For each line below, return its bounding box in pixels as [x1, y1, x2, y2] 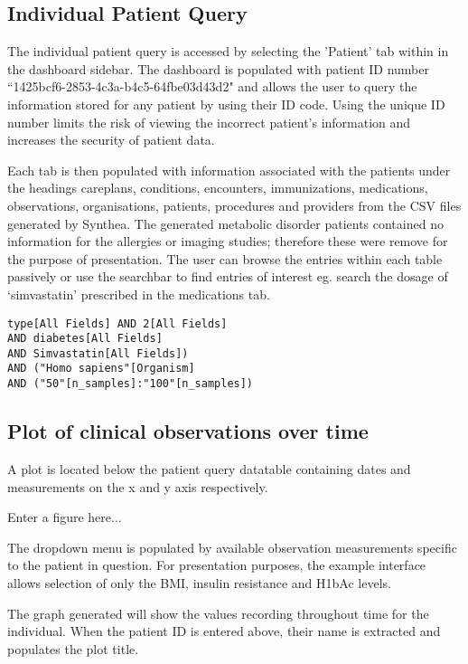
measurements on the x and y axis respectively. [7, 477, 268, 496]
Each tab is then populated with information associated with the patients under [7, 160, 451, 179]
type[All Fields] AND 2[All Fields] [7, 317, 228, 330]
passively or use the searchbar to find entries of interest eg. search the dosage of [7, 267, 448, 286]
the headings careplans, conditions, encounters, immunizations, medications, [7, 178, 428, 197]
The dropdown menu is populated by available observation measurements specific [7, 537, 457, 556]
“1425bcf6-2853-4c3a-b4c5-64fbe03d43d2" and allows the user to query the [7, 77, 417, 96]
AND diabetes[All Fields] [7, 332, 163, 346]
